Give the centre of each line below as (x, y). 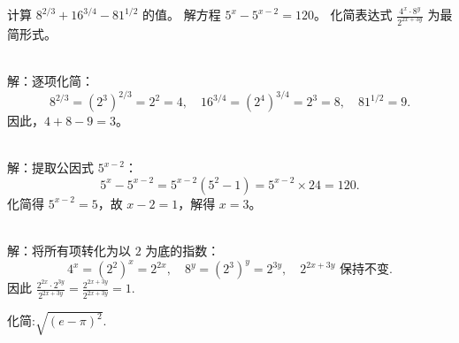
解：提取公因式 (50, 168)
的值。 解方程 (182, 14)
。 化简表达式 (353, 14)
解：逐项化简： (50, 81)
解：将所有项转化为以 (69, 251)
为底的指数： (183, 251)
